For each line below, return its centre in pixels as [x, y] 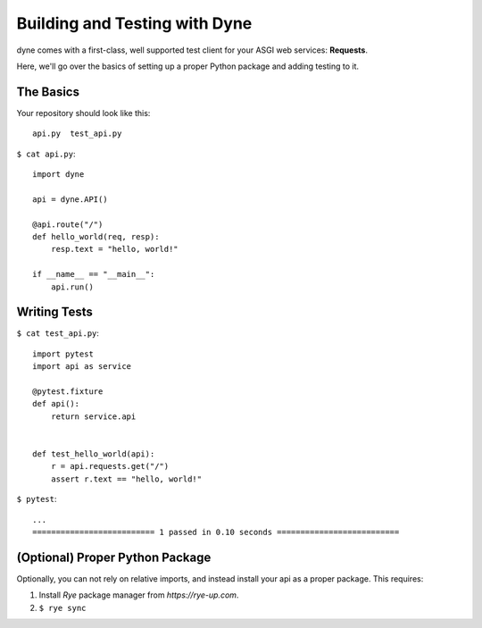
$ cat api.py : [46, 154]
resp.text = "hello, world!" [114, 249]
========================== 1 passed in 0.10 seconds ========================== [216, 532]
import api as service [82, 367]
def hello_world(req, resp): [96, 236]
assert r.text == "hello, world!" [126, 479]
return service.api [93, 416]
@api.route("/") [68, 224]
